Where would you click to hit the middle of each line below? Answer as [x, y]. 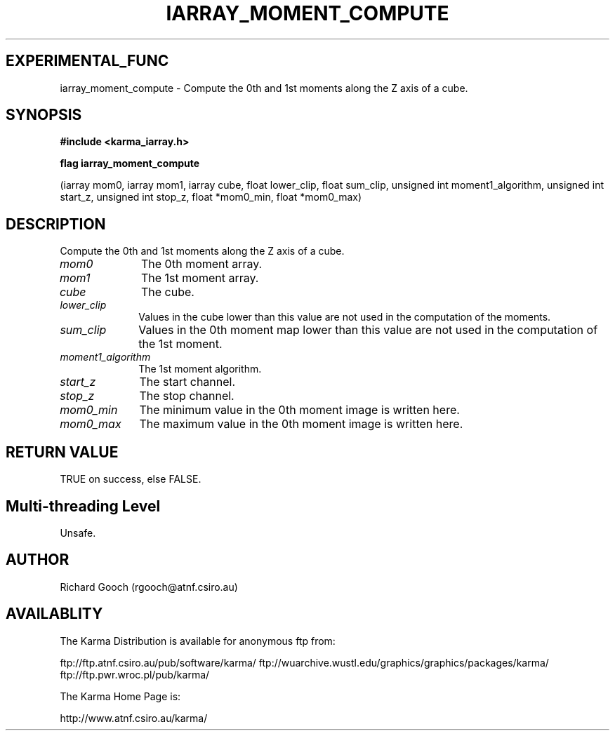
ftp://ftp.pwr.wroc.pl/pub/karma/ [135, 674]
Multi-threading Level [83, 506]
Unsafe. [78, 533]
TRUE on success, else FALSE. [131, 479]
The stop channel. [187, 396]
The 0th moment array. [201, 264]
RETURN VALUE [62, 452]
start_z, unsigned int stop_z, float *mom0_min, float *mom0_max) [211, 197]
